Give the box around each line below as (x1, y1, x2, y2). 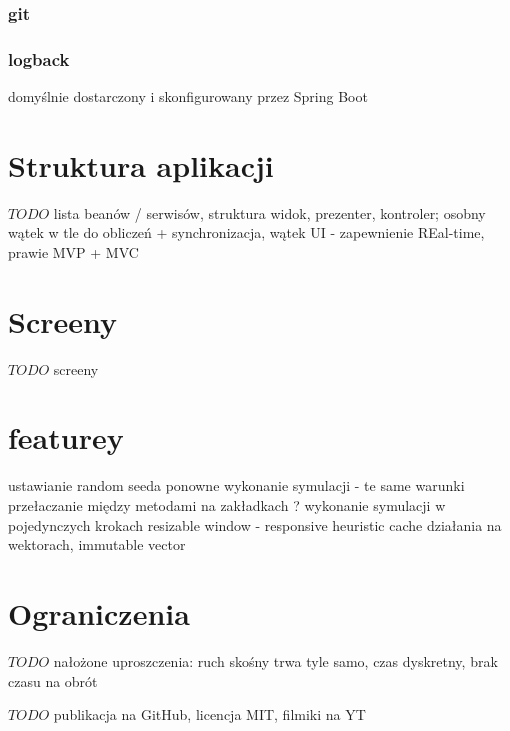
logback (8, 46, 70, 71)
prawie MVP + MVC (8, 241, 139, 262)
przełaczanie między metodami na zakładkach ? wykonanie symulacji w (8, 495, 446, 515)
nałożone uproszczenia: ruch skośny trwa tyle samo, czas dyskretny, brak (53, 650, 498, 671)
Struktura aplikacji (8, 144, 274, 185)
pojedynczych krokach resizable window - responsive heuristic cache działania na (8, 514, 502, 535)
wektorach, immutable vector (8, 534, 186, 555)
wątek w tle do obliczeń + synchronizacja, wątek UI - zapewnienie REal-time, (8, 222, 485, 243)
